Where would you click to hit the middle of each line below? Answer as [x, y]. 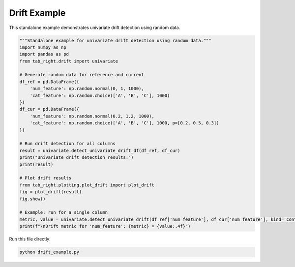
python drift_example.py [49, 252]
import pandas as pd [44, 54]
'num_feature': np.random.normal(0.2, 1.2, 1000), [92, 116]
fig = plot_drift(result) [51, 192]
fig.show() [32, 199]
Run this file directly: [30, 239]
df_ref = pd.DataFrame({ [49, 82]
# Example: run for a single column [64, 212]
